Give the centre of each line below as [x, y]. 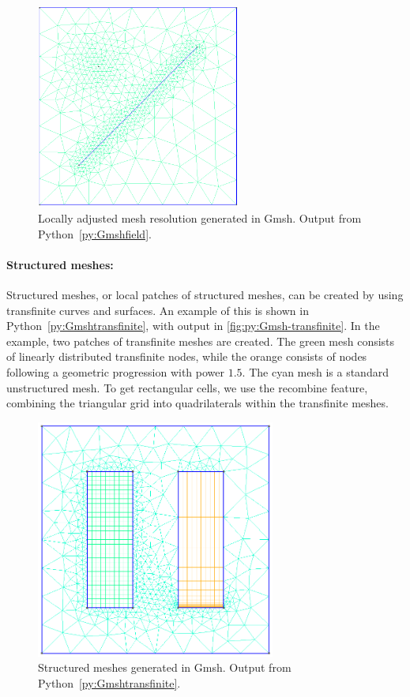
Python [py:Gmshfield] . [95, 233]
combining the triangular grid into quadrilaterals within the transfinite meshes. [197, 403]
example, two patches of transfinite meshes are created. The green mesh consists [201, 341]
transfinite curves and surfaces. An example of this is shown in [158, 310]
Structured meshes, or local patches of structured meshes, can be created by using [205, 294]
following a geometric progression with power [116, 371]
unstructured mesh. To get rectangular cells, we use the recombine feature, [187, 387]
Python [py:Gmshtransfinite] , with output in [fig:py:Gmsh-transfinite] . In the [193, 326]
